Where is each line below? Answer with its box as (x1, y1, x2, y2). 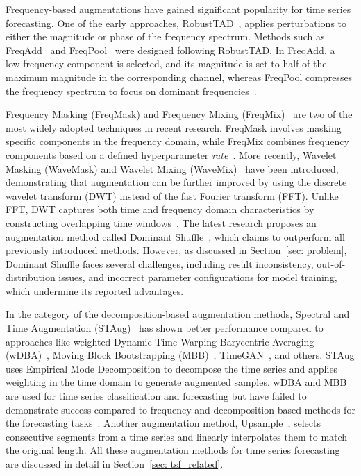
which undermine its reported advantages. (6, 283, 184, 298)
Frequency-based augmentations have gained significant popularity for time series (6, 2, 351, 16)
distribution (6, 270, 56, 284)
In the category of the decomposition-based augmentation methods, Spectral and (6, 307, 350, 321)
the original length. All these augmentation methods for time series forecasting (6, 443, 340, 457)
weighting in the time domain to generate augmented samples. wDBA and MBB (6, 375, 347, 389)
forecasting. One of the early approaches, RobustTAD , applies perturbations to (6, 15, 347, 30)
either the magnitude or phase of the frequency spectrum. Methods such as (6, 29, 325, 44)
